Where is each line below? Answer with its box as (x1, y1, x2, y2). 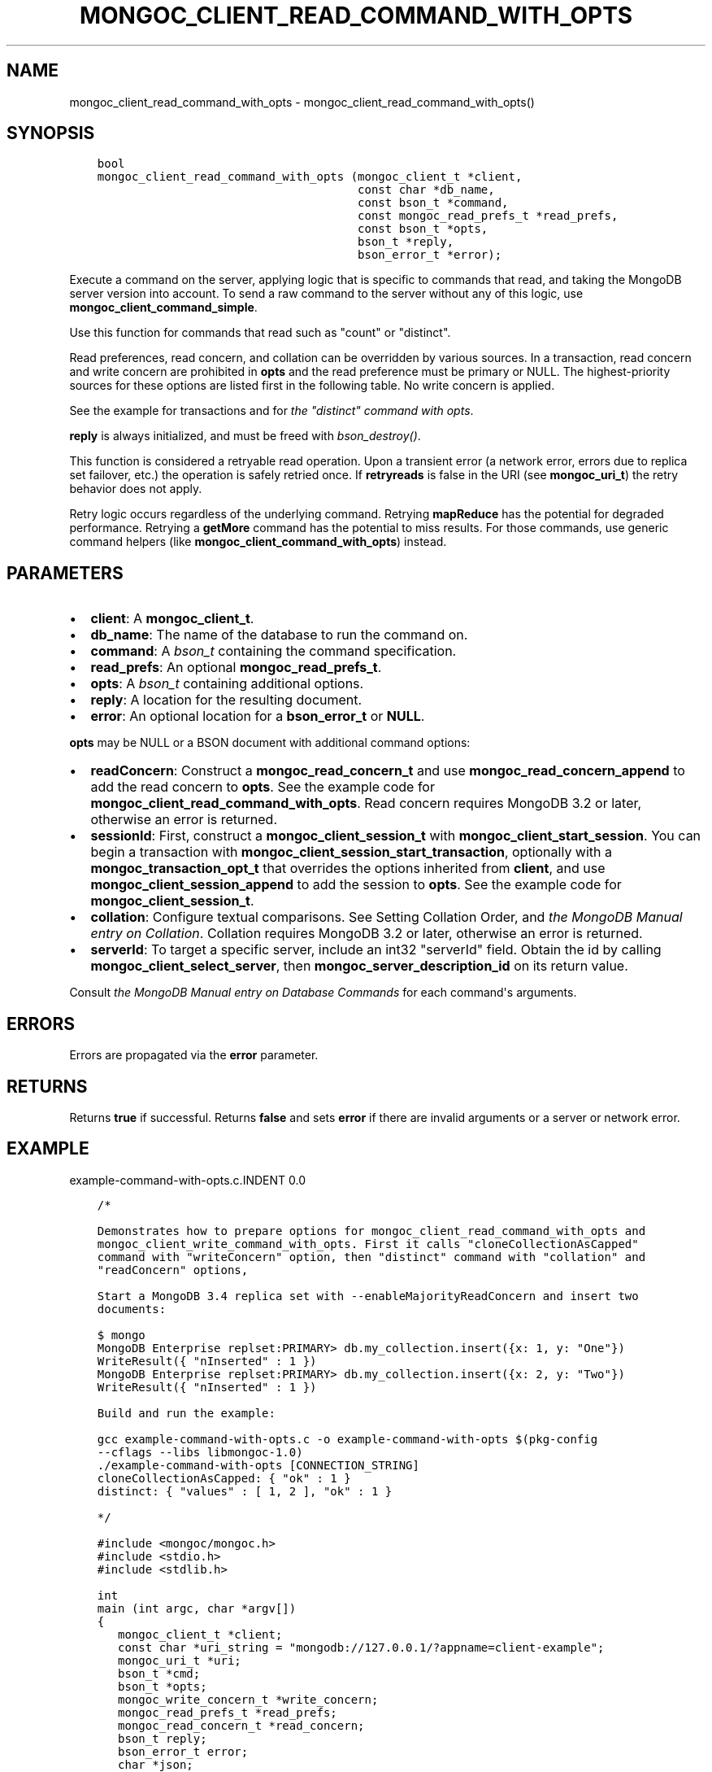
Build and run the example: (97, 1406, 276, 1420)
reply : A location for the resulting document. (90, 692, 363, 709)
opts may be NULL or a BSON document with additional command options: (69, 735, 471, 750)
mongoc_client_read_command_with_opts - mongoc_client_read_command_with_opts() (69, 94, 535, 109)
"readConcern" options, (97, 1263, 249, 1277)
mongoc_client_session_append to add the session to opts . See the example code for (90, 876, 622, 893)
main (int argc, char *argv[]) (97, 1601, 297, 1615)
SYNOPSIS (7, 123, 95, 144)
